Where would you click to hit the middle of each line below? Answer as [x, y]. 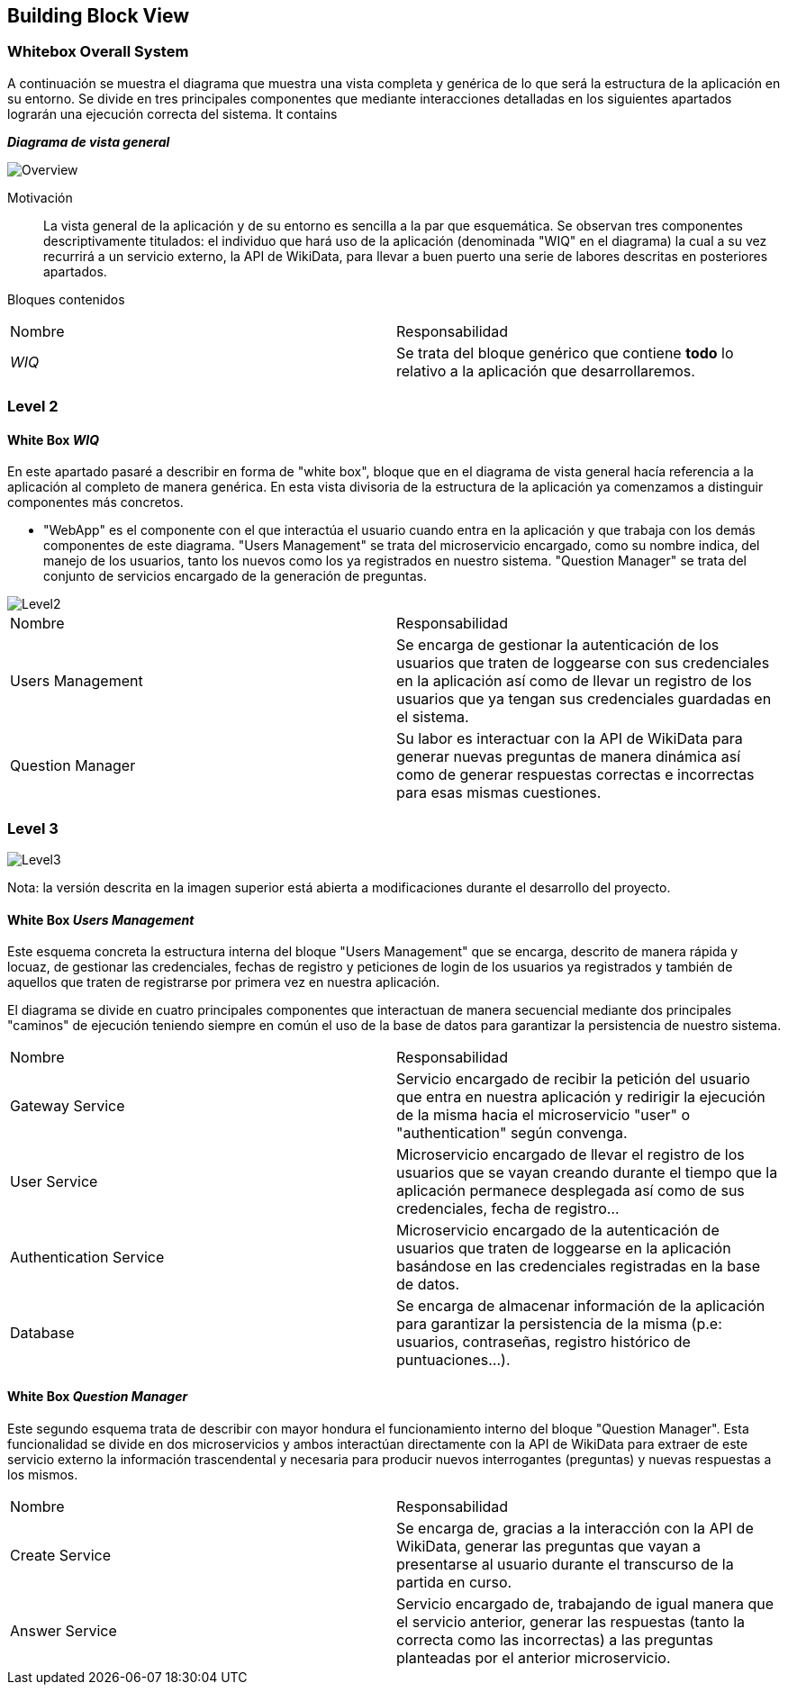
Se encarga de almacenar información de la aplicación [581, 1306]
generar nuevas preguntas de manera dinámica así [569, 757]
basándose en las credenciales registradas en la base [579, 1267]
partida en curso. [454, 1582]
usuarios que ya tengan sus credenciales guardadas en [584, 699]
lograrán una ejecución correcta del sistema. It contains [172, 113]
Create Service [61, 1555]
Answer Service [63, 1630]
